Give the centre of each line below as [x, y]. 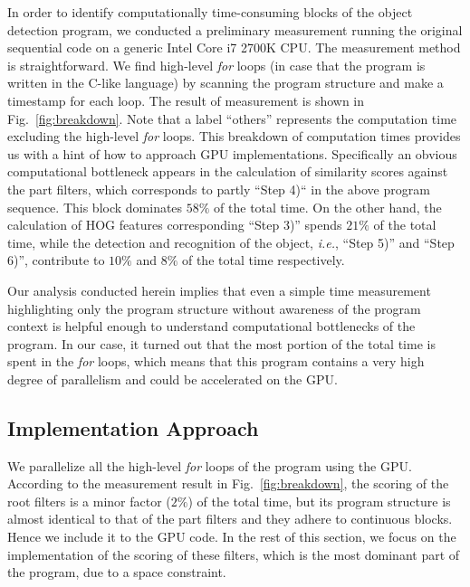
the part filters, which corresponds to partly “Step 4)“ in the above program [219, 189]
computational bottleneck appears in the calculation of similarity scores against [228, 171]
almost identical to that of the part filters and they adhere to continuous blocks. [230, 519]
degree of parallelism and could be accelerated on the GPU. [173, 379]
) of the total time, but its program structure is [319, 501]
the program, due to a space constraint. [117, 572]
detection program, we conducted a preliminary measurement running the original [235, 29]
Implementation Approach [133, 427]
